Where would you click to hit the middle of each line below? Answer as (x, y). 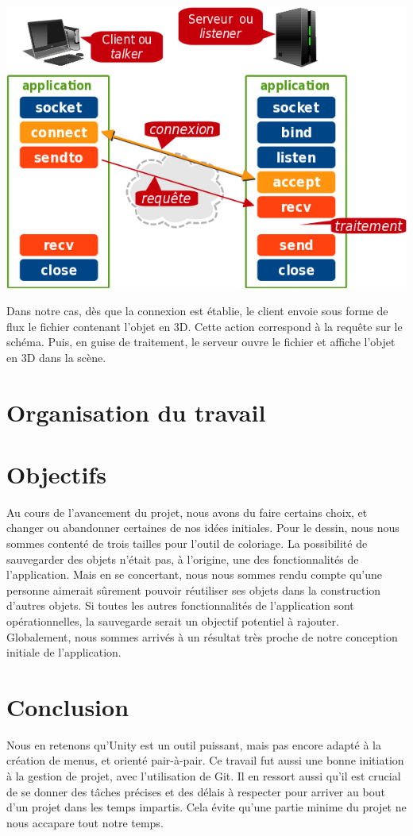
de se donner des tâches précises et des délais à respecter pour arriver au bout (196, 791)
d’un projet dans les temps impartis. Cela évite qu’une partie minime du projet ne (206, 807)
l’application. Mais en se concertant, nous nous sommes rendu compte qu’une (195, 574)
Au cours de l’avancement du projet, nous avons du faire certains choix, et (187, 512)
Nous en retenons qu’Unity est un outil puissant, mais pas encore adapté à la (194, 744)
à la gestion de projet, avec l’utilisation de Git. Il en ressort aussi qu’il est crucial (204, 776)
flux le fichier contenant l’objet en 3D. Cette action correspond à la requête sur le (205, 326)
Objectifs (56, 474)
